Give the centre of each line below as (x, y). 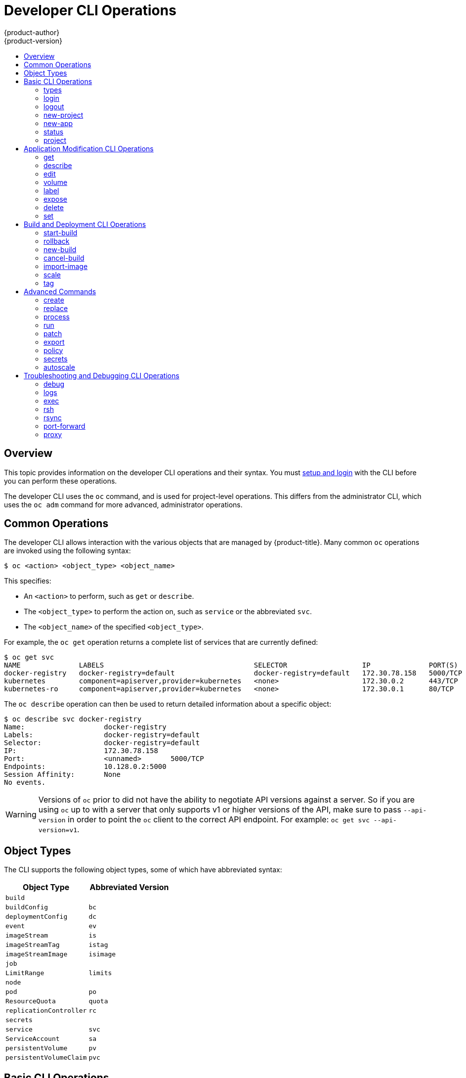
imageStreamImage (37, 954)
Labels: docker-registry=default (102, 735)
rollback (57, 241)
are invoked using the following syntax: (67, 551)
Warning (21, 815)
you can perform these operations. (61, 481)
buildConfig (27, 907)
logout (54, 106)
